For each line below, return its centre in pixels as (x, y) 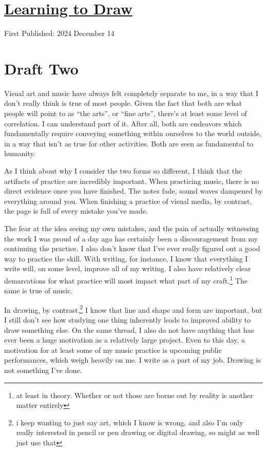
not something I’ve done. (43, 370)
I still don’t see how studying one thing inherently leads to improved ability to (128, 320)
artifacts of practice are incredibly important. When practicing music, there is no (132, 181)
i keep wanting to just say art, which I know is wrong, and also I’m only (130, 422)
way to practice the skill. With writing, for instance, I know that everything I (126, 258)
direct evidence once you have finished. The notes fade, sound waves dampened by (133, 191)
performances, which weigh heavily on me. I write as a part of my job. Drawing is (132, 360)
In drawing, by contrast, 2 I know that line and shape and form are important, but (133, 309)
